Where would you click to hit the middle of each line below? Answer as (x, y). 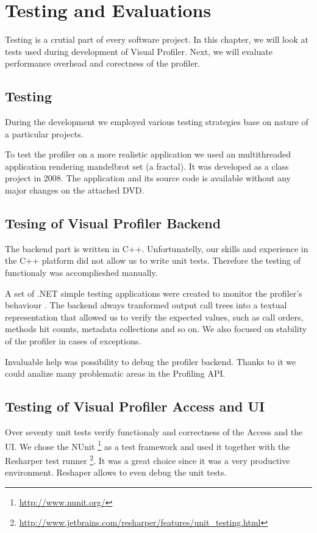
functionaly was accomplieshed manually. (81, 273)
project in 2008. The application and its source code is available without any (148, 178)
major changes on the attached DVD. (75, 190)
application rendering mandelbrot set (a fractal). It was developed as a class (147, 166)
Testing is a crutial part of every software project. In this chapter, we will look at (157, 39)
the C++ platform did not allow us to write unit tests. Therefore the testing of (153, 260)
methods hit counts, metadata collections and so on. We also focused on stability (156, 329)
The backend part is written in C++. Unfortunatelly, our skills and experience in (157, 248)
